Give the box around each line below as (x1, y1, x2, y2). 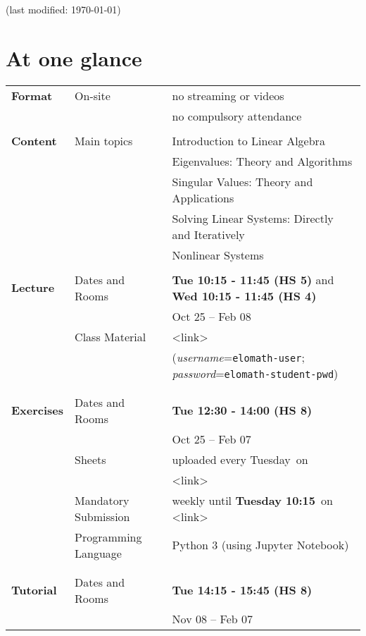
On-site (75, 87, 111, 104)
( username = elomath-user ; (172, 348, 305, 365)
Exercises (11, 402, 64, 419)
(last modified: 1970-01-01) (6, 2, 121, 16)
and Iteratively (172, 226, 245, 243)
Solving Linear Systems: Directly (172, 209, 334, 226)
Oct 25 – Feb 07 (172, 430, 251, 447)
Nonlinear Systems (172, 246, 264, 263)
